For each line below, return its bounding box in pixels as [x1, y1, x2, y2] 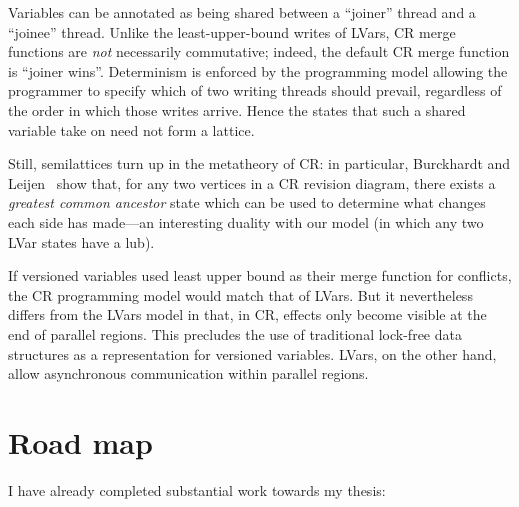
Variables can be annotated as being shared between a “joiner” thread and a [8, 2, 476, 22]
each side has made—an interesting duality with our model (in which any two [8, 211, 484, 232]
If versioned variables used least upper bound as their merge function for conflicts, [8, 265, 512, 286]
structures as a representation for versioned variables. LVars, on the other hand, [8, 343, 497, 364]
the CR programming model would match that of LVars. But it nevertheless [8, 284, 473, 305]
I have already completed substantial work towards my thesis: [8, 479, 386, 500]
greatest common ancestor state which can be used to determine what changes [8, 192, 486, 213]
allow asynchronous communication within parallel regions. [8, 363, 369, 384]
